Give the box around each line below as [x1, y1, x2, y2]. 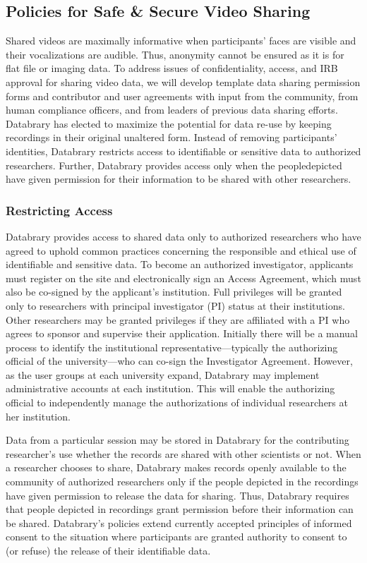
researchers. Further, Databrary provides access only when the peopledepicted [6, 157, 342, 172]
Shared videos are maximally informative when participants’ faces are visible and [6, 33, 356, 48]
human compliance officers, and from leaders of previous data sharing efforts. [6, 102, 338, 117]
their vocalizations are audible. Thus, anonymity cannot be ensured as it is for [6, 47, 344, 61]
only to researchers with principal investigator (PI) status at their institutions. [6, 298, 345, 313]
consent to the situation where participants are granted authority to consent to [6, 529, 347, 544]
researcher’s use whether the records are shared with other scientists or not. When [6, 446, 361, 461]
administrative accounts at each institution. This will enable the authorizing [6, 381, 335, 396]
